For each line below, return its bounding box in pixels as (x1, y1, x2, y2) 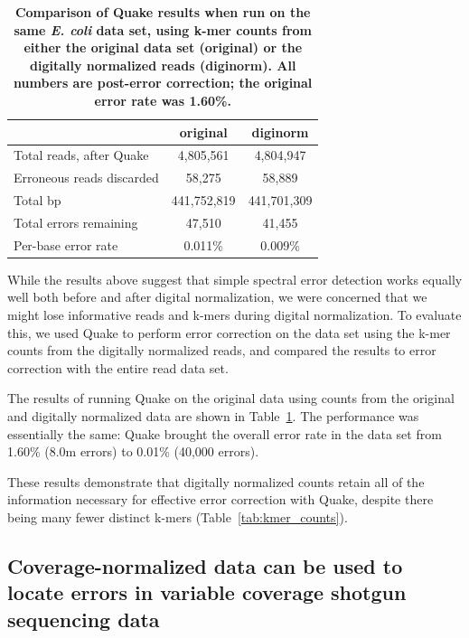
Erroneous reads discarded (14, 168, 159, 187)
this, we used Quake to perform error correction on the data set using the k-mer (7, 323, 451, 342)
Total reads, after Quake (14, 145, 149, 164)
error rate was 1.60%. (94, 90, 231, 109)
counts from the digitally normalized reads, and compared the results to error (7, 341, 436, 360)
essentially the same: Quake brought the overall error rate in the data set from (7, 424, 442, 443)
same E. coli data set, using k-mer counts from (14, 20, 312, 39)
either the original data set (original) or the (23, 38, 303, 57)
